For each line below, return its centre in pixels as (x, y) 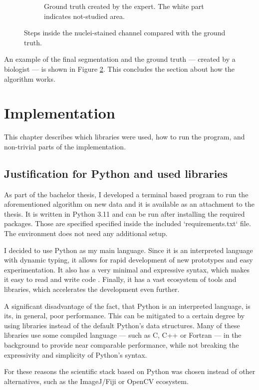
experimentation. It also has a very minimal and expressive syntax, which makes (127, 269)
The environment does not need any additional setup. (86, 233)
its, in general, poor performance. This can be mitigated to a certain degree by (125, 316)
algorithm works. (30, 78)
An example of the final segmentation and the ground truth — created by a (120, 59)
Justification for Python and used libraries (116, 173)
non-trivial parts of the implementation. (65, 146)
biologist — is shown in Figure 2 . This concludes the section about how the (119, 68)
